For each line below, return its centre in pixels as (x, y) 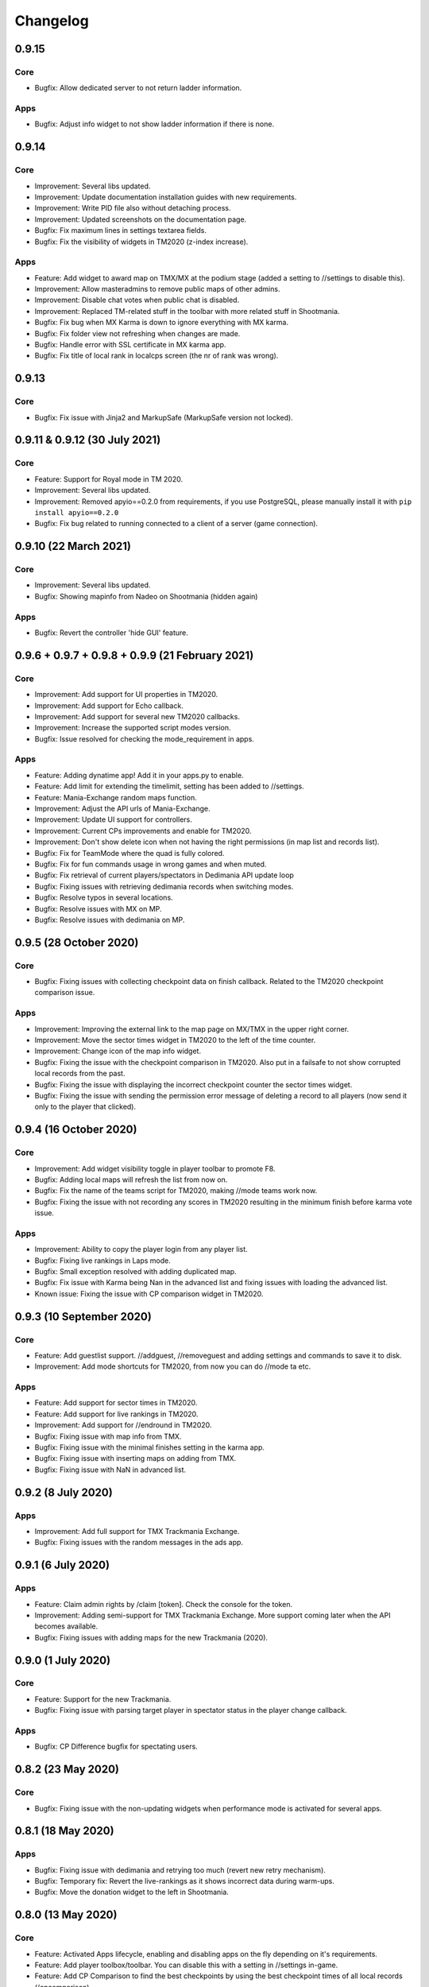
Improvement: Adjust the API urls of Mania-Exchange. (122, 809)
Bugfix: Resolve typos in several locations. (104, 897)
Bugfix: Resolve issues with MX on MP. (98, 908)
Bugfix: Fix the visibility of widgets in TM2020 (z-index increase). (141, 242)
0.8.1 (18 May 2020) (64, 1831)
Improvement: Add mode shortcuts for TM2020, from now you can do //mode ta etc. (173, 1366)
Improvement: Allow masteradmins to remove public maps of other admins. (157, 289)
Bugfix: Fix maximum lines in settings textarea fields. (120, 230)
